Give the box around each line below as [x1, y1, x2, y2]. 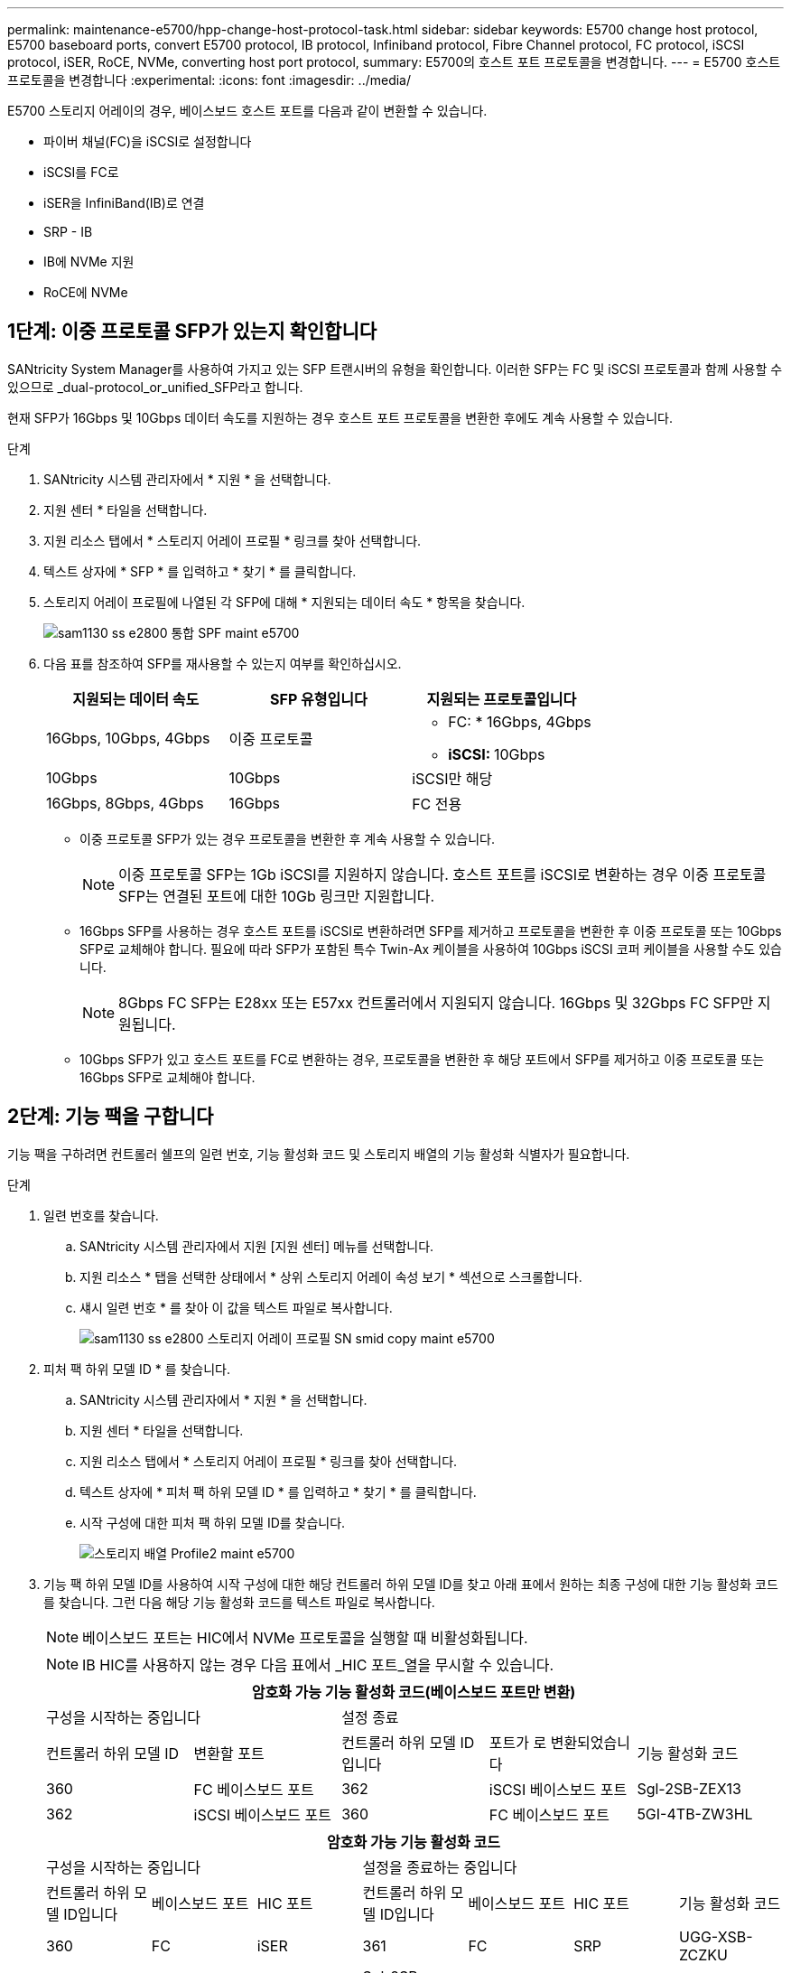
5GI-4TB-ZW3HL [637, 1804, 753, 1823]
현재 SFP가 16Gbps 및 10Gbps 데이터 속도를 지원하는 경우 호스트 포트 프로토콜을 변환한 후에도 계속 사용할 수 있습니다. [7, 409, 673, 425]
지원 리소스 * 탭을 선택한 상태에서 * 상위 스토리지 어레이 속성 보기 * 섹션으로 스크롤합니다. [79, 1268, 582, 1285]
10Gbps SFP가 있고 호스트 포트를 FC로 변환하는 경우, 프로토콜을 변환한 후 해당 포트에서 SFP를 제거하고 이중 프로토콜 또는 [79, 1051, 765, 1067]
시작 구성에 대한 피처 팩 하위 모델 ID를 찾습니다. [79, 1514, 346, 1530]
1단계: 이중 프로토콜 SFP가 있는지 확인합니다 [7, 320, 377, 343]
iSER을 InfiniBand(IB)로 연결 [43, 195, 205, 210]
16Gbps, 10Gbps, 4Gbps [46, 728, 210, 747]
